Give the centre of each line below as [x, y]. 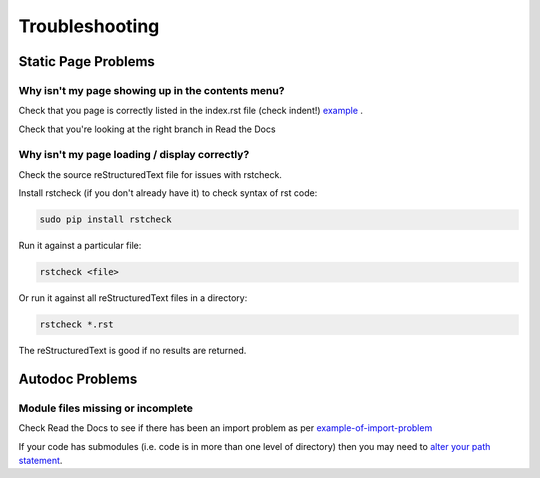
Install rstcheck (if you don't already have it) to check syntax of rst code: [168, 193]
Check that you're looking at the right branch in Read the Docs [147, 129]
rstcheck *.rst [76, 324]
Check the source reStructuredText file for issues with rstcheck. [150, 174]
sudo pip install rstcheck [105, 219]
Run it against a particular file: [80, 246]
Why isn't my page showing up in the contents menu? [151, 90]
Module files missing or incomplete [106, 408]
